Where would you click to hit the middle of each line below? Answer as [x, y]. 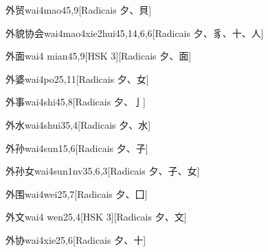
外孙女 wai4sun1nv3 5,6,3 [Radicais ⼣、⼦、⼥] [103, 171]
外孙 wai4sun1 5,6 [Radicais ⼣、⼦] [77, 148]
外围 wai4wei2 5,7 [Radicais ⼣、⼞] [77, 193]
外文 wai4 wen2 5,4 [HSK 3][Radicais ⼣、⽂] [96, 217]
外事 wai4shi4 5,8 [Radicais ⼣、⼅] [76, 102]
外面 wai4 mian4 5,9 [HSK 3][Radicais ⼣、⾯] [99, 56]
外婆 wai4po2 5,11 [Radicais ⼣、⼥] [77, 78]
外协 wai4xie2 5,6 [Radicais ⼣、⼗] [76, 239]
